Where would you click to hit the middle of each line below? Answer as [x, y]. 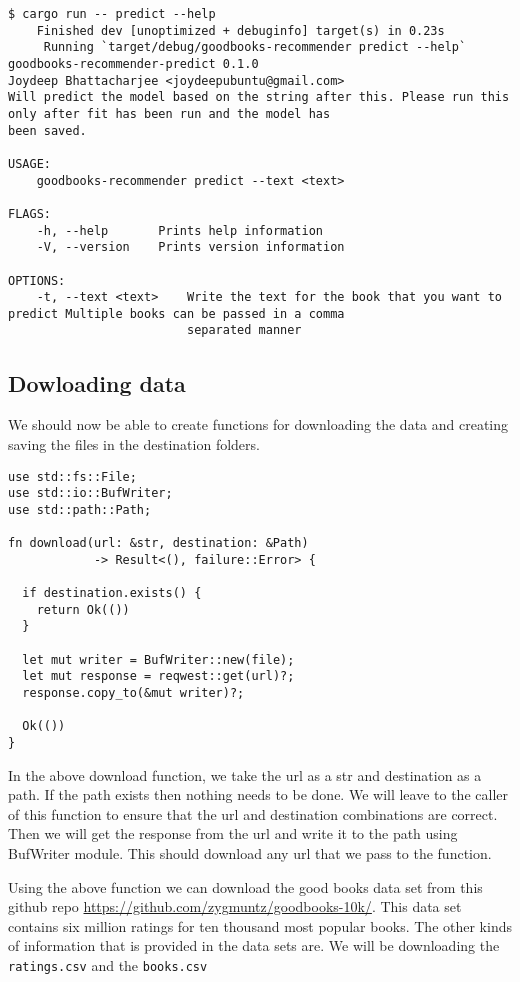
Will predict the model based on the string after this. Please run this [259, 97]
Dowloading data [97, 382]
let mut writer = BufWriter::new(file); [158, 659]
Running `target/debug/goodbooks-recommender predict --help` [255, 47]
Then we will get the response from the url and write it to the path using [233, 833]
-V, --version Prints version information [190, 247]
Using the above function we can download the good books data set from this [245, 886]
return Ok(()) [83, 609]
